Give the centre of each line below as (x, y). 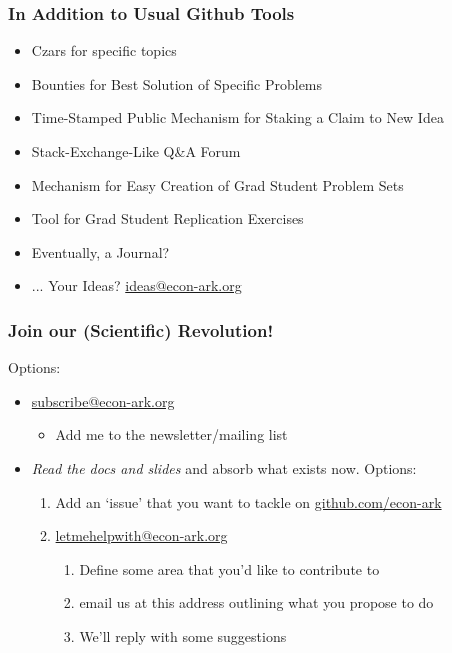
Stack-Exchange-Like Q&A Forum (136, 151)
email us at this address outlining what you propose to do (256, 602)
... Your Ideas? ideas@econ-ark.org (136, 285)
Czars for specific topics (104, 50)
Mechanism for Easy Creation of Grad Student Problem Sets (217, 184)
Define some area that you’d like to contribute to (229, 568)
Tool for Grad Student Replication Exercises (167, 218)
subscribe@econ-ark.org (103, 400)
